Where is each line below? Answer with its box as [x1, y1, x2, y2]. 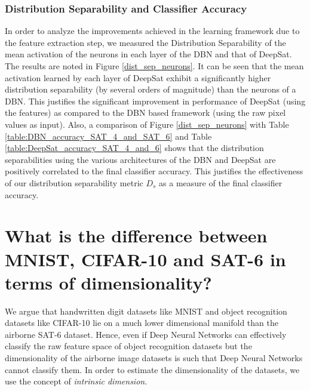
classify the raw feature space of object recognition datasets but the [5, 340, 252, 352]
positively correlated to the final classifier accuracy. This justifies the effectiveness [5, 165, 303, 177]
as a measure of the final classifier [159, 176, 283, 189]
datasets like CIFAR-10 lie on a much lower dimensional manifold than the [5, 316, 278, 329]
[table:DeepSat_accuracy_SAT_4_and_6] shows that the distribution [5, 141, 264, 154]
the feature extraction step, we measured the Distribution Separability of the [5, 36, 286, 48]
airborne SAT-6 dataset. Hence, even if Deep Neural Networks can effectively [5, 328, 287, 340]
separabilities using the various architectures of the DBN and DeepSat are [5, 153, 276, 165]
